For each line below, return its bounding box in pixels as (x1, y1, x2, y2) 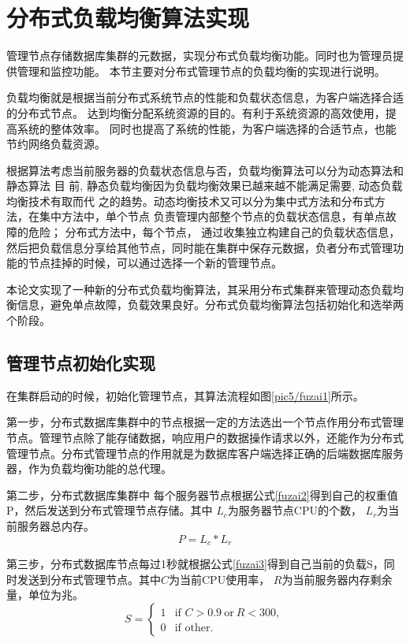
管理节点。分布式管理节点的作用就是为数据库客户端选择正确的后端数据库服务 (6, 444, 404, 461)
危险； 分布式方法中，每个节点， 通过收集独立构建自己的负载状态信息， (28, 224, 401, 240)
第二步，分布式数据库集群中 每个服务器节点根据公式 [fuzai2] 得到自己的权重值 (6, 486, 398, 503)
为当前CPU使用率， (169, 571, 270, 587)
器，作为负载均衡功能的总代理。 (6, 460, 172, 477)
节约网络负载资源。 (6, 136, 106, 152)
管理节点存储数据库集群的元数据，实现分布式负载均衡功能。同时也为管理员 (6, 47, 393, 64)
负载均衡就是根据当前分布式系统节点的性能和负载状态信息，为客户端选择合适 (6, 89, 404, 106)
